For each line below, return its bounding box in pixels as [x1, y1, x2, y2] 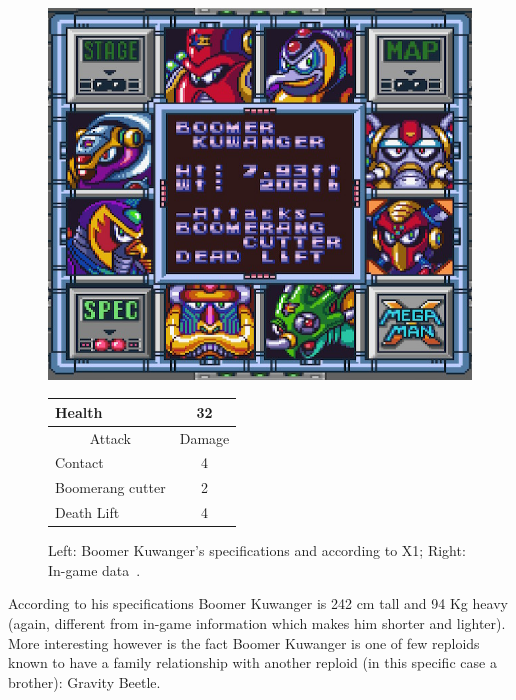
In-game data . [48, 559, 141, 580]
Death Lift [55, 502, 120, 523]
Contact [55, 452, 104, 473]
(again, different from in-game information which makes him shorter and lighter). [8, 613, 506, 633]
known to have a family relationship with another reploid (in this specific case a [8, 652, 497, 673]
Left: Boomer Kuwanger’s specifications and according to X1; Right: [48, 540, 466, 561]
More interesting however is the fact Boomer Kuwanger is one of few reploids [8, 632, 480, 653]
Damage [179, 427, 230, 448]
